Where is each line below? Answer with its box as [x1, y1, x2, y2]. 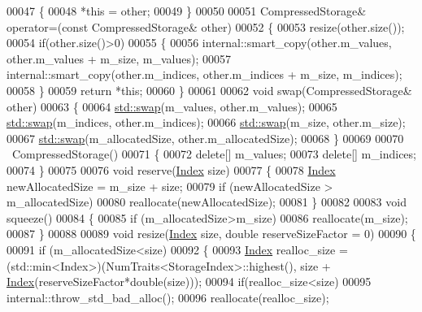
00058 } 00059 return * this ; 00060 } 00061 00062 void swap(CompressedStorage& [7, 81, 412, 98]
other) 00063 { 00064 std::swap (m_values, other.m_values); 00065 [7, 97, 337, 115]
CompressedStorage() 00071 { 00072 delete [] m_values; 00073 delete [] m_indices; [11, 145, 416, 162]
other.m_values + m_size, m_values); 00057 [7, 50, 231, 67]
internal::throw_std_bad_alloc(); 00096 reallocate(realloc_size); [7, 288, 329, 305]
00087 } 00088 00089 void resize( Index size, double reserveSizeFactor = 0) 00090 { [7, 225, 416, 242]
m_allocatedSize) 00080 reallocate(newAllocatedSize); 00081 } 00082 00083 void [7, 193, 407, 210]
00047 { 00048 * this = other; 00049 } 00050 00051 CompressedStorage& [7, 2, 367, 19]
